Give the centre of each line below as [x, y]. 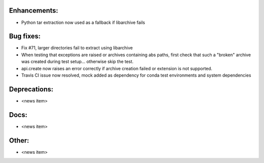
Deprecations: [31, 89]
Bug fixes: [25, 36]
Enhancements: [34, 10]
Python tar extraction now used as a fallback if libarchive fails [83, 22]
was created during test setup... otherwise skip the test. [77, 61]
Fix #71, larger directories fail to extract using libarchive [77, 48]
